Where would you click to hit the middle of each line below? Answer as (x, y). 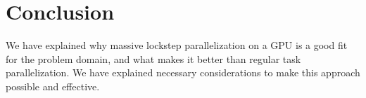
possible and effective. (53, 86)
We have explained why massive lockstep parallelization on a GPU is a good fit (177, 45)
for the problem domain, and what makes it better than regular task (153, 58)
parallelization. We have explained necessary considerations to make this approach (183, 72)
